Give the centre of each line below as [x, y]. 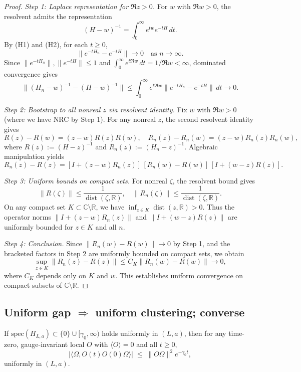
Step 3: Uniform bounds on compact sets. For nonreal [86, 180]
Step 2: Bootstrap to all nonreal [52, 109]
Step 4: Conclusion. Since [43, 243]
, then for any [205, 333]
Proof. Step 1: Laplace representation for [66, 6]
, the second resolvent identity [207, 119]
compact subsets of [33, 285]
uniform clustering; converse [170, 312]
